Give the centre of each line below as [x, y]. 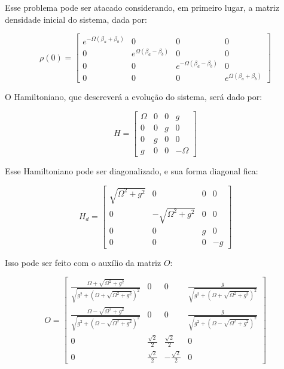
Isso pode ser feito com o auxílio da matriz [83, 262]
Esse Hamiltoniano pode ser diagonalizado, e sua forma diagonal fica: [132, 171]
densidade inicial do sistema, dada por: [76, 19]
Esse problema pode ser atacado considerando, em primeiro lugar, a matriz [142, 7]
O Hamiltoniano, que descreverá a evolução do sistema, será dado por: [134, 97]
